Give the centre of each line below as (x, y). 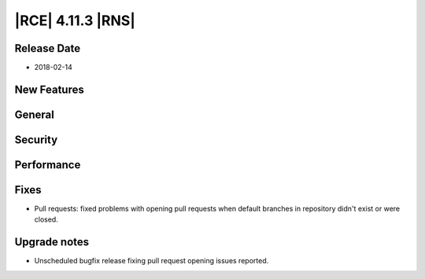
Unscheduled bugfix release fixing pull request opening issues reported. (152, 261)
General (35, 114)
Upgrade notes (52, 242)
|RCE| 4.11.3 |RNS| (75, 20)
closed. (46, 219)
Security (36, 139)
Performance (48, 165)
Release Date (48, 48)
